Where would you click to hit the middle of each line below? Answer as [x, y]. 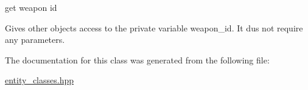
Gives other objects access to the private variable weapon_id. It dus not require [154, 27]
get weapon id [31, 7]
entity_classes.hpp [40, 80]
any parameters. [35, 40]
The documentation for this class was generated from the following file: [137, 59]
